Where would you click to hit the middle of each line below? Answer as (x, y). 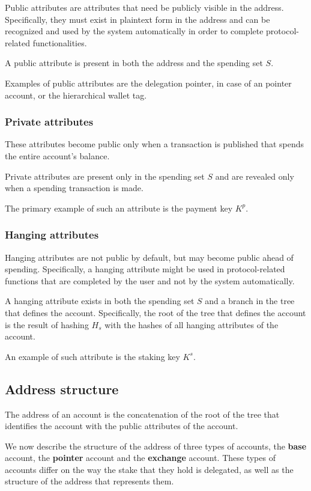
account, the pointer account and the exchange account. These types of (140, 458)
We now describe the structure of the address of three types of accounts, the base (156, 446)
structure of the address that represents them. (89, 481)
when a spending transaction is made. (74, 188)
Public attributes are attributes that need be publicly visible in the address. (144, 7)
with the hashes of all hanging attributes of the (192, 324)
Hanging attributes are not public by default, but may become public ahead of (149, 257)
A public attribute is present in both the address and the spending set (134, 63)
